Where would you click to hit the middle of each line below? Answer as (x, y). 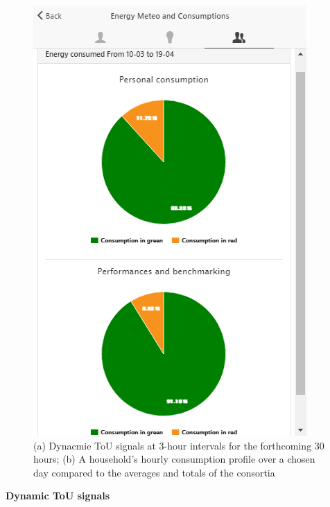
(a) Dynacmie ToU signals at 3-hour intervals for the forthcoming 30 (179, 445)
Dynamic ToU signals (58, 496)
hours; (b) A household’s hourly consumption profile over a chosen (174, 459)
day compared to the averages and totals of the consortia (154, 472)
